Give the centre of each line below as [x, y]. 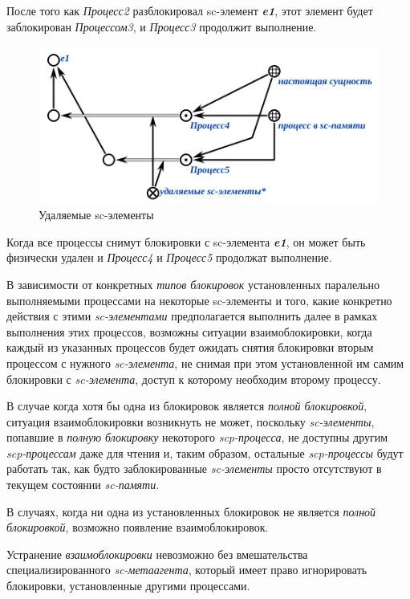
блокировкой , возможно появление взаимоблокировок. [138, 527]
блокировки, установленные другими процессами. [128, 586]
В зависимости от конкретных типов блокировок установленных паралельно [193, 284]
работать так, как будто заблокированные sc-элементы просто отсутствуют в [194, 469]
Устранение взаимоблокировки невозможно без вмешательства [157, 554]
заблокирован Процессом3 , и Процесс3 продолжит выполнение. [162, 26]
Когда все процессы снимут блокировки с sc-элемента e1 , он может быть [186, 241]
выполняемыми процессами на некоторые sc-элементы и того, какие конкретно [199, 300]
